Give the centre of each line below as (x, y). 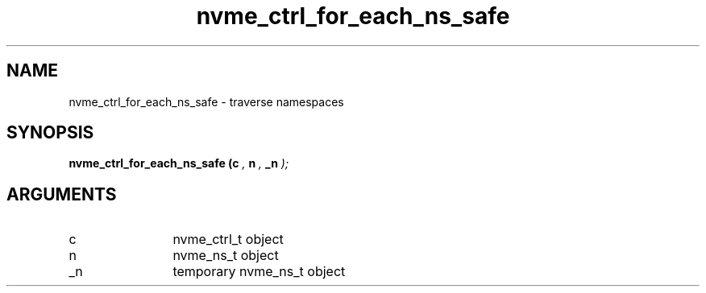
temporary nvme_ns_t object (259, 272)
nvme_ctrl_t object (228, 239)
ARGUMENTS (62, 194)
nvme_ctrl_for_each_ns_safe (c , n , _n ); (179, 163)
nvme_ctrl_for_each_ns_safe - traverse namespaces (206, 101)
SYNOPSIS (50, 133)
